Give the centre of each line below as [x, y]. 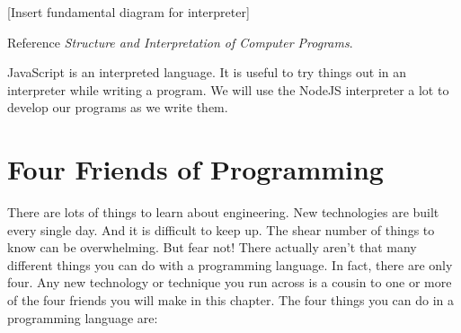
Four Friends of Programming [195, 169]
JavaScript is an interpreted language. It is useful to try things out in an [207, 72]
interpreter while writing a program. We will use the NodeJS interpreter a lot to [228, 89]
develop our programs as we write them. [118, 107]
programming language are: [83, 317]
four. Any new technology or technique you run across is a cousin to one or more [230, 282]
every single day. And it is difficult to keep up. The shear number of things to [221, 229]
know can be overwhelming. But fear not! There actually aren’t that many [212, 247]
